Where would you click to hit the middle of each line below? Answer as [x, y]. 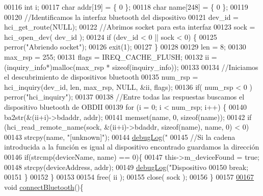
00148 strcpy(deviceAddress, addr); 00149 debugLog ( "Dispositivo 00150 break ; [126, 167]
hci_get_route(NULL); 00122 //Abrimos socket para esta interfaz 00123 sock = [130, 27]
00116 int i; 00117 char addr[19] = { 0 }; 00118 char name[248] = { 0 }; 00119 [126, 7]
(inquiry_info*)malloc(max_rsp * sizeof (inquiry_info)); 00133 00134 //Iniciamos [131, 67]
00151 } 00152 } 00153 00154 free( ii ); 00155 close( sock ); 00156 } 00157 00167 [129, 177]
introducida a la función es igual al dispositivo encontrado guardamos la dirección [132, 147]
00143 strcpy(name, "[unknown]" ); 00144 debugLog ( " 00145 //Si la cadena [120, 137]
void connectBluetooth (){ [44, 187]
